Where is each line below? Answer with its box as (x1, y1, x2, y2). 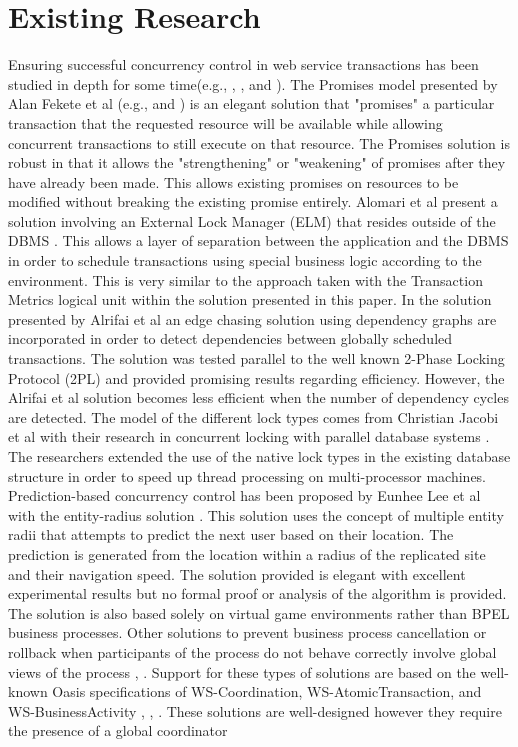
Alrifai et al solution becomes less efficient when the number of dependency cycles (8, 387, 509, 408)
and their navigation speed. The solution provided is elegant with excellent (8, 563, 466, 584)
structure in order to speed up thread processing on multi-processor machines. (8, 465, 487, 486)
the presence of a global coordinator (8, 720, 228, 741)
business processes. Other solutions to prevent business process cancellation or (8, 622, 487, 643)
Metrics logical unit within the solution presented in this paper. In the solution (8, 289, 492, 310)
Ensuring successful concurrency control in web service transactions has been (8, 54, 479, 75)
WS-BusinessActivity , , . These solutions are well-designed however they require (8, 700, 502, 721)
